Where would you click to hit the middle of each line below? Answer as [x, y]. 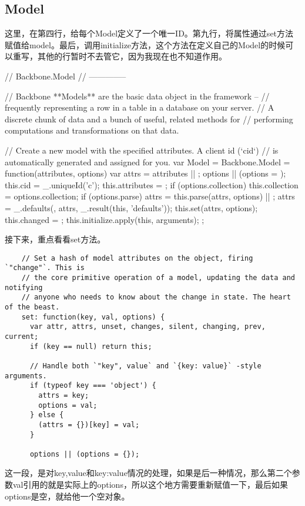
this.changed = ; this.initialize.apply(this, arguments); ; [105, 219]
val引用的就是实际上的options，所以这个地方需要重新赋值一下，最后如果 [150, 485]
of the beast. [32, 307]
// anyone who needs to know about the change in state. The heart [156, 297]
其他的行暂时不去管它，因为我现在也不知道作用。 [132, 56]
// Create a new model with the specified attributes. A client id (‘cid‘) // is [142, 150]
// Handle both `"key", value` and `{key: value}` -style [145, 366]
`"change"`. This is [45, 268]
